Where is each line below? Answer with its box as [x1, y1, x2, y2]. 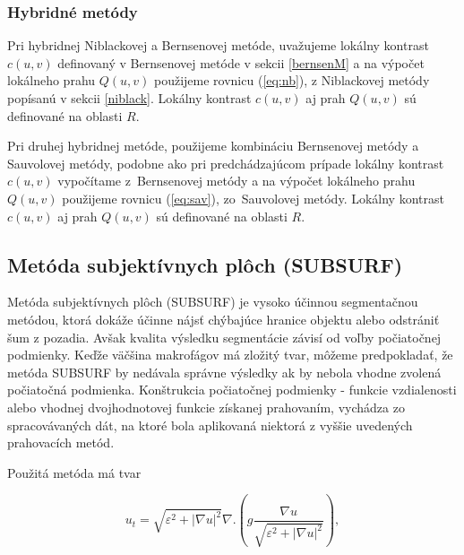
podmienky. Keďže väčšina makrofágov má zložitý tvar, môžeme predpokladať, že [7, 345, 453, 364]
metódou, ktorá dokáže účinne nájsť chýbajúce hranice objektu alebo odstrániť [7, 309, 440, 328]
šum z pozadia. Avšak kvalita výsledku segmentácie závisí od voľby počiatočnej [7, 327, 442, 346]
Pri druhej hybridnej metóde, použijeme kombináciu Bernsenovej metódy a [7, 136, 419, 155]
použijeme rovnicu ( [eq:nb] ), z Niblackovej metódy [153, 71, 430, 90]
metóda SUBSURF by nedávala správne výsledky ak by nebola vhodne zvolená [7, 362, 442, 381]
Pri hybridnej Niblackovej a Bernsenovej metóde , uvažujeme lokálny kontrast [7, 36, 429, 55]
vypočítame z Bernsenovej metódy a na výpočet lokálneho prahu [57, 171, 416, 190]
